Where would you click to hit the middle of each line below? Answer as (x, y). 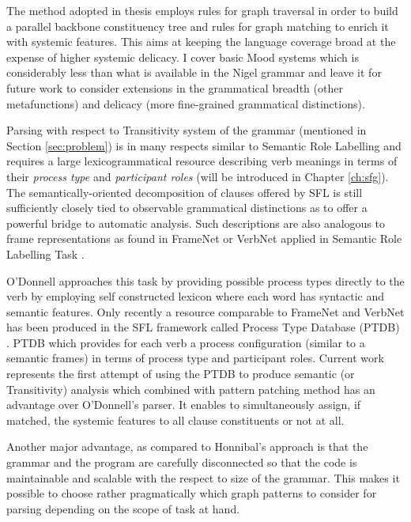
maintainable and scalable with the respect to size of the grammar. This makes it (203, 477)
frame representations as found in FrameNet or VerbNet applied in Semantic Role (204, 238)
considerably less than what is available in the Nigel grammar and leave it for (194, 72)
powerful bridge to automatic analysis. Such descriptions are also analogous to (196, 223)
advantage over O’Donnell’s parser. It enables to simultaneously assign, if (184, 405)
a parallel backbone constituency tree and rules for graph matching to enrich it (198, 26)
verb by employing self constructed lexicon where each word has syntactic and (195, 296)
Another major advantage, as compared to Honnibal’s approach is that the (187, 446)
